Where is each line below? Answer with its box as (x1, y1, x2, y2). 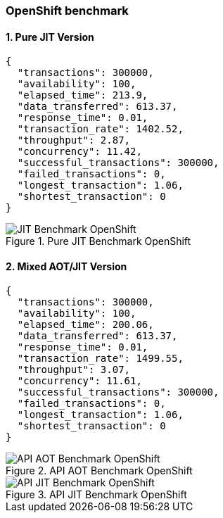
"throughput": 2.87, (17, 134, 131, 146)
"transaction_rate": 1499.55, (17, 353, 184, 365)
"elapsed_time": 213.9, (17, 89, 148, 101)
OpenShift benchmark (6, 4, 129, 18)
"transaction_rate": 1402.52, (17, 123, 184, 135)
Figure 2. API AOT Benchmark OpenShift (6, 465, 193, 477)
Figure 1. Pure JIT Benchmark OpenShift (6, 235, 191, 248)
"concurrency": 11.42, (17, 146, 142, 158)
